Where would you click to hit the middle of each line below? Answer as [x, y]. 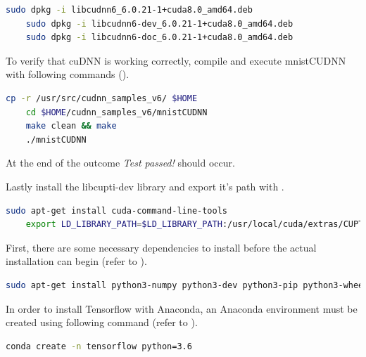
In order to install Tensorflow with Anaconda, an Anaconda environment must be [182, 308]
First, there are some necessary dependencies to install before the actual [161, 247]
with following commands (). [68, 74]
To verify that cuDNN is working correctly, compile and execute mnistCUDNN [176, 60]
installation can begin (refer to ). [76, 261]
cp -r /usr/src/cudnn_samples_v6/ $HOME [102, 98]
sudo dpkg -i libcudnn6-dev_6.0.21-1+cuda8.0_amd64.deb [159, 24]
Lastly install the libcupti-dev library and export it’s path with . [145, 186]
